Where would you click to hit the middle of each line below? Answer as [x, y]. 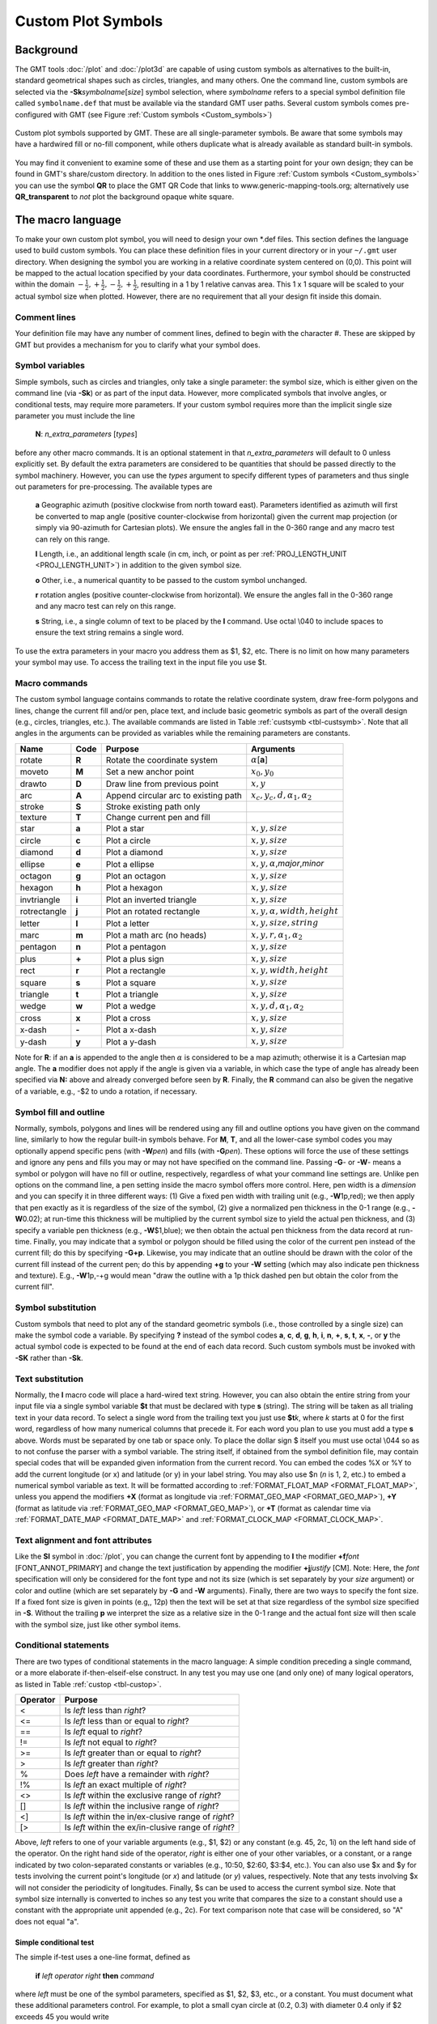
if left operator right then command [95, 1975]
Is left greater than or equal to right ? [133, 1753]
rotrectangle [43, 912]
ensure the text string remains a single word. [109, 632]
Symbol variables [50, 366]
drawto [34, 784]
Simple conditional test [55, 1942]
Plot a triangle [132, 994]
